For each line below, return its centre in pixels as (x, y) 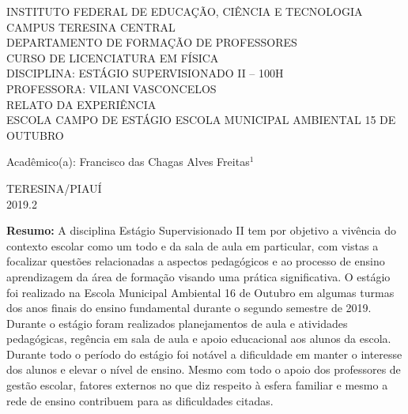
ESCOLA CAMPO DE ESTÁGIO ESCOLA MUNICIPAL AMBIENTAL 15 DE (201, 120)
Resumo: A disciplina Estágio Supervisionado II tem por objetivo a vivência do (201, 230)
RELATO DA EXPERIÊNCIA (81, 104)
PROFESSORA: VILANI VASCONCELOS (111, 88)
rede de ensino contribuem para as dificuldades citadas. (140, 400)
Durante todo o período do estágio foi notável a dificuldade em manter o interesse (204, 354)
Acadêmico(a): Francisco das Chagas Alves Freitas (128, 162)
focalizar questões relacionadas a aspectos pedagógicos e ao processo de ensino (196, 261)
